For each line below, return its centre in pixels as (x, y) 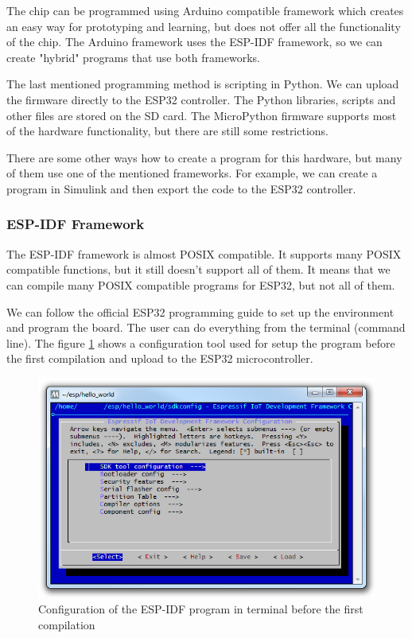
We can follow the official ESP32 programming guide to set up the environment (200, 311)
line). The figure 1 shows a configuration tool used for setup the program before (201, 342)
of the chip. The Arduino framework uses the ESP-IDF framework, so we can (194, 42)
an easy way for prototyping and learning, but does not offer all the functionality (204, 26)
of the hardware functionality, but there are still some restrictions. (168, 131)
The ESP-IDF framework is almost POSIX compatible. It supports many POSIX (204, 253)
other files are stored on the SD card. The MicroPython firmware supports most (202, 115)
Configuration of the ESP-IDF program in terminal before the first (201, 609)
